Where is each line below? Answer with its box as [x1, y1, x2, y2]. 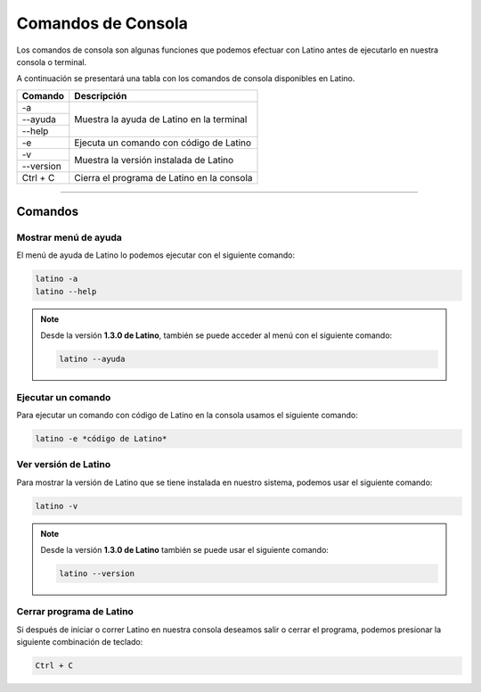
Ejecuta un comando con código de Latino [74, 136, 252, 149]
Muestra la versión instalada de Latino [74, 154, 234, 167]
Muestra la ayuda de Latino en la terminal [74, 112, 248, 125]
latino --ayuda [59, 354, 126, 365]
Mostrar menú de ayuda [16, 232, 122, 244]
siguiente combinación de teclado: [16, 637, 143, 647]
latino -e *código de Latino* [35, 433, 167, 443]
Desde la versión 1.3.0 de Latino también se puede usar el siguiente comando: [40, 545, 330, 556]
